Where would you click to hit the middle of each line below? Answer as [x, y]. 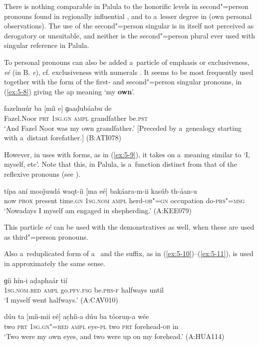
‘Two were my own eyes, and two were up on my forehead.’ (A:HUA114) [114, 336]
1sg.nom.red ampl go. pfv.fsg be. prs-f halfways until [84, 290]
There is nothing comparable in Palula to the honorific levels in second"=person [126, 6]
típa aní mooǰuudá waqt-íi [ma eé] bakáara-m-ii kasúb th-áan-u [101, 190]
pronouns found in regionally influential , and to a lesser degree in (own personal [128, 16]
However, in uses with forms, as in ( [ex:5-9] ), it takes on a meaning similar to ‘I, [127, 154]
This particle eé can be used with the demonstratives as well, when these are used [129, 227]
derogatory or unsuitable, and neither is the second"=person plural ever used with [129, 35]
